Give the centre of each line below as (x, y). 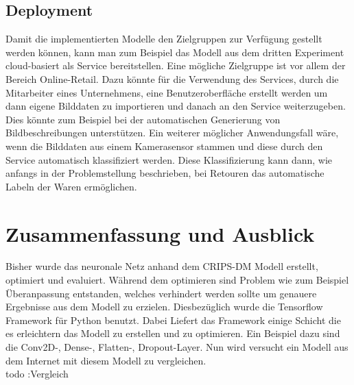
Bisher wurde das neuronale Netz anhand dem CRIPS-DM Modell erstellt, (162, 266)
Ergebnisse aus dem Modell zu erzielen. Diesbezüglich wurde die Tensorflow (164, 307)
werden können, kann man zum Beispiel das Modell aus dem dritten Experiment (175, 52)
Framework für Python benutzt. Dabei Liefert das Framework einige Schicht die (173, 320)
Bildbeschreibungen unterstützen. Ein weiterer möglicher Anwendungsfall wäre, (172, 133)
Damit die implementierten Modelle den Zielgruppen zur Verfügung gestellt (164, 39)
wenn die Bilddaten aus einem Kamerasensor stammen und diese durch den (164, 146)
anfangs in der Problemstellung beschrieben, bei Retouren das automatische (165, 173)
